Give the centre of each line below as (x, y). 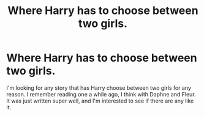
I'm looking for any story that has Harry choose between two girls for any (99, 88)
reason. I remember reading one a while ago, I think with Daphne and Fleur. (101, 94)
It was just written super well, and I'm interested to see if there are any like (100, 101)
